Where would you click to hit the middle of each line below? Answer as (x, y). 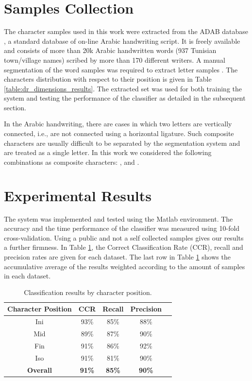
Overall (39, 370)
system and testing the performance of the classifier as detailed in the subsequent (125, 98)
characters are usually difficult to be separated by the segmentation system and (122, 143)
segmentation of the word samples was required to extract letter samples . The (121, 69)
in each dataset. (27, 276)
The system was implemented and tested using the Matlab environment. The (118, 218)
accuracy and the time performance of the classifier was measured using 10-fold (122, 228)
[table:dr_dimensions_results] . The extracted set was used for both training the (123, 88)
